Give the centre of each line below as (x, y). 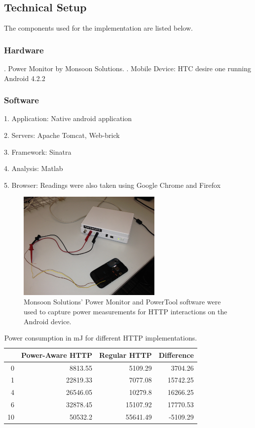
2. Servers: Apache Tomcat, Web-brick (62, 135)
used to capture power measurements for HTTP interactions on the (126, 311)
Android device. (48, 321)
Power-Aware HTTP (57, 355)
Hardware (24, 50)
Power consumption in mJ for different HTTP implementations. (101, 338)
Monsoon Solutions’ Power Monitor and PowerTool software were (122, 302)
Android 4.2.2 (25, 78)
